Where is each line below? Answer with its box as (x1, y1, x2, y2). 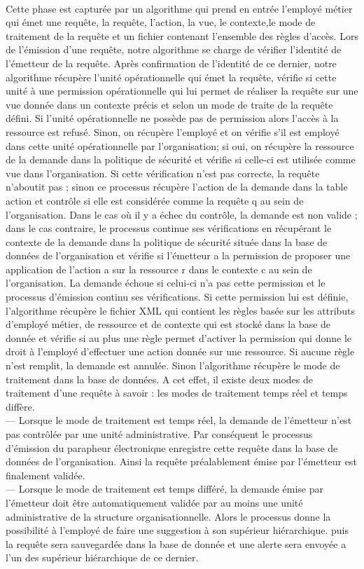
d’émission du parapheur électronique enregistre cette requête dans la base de (6, 440, 338, 455)
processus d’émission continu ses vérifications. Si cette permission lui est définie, (6, 289, 349, 304)
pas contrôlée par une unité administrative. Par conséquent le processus (6, 427, 313, 441)
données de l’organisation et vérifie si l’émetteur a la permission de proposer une (6, 248, 351, 263)
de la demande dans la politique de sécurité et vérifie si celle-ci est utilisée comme (6, 152, 356, 167)
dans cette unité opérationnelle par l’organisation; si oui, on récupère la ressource (6, 138, 354, 153)
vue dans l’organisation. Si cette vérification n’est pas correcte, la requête (6, 165, 320, 180)
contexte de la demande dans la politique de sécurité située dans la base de (6, 234, 328, 249)
